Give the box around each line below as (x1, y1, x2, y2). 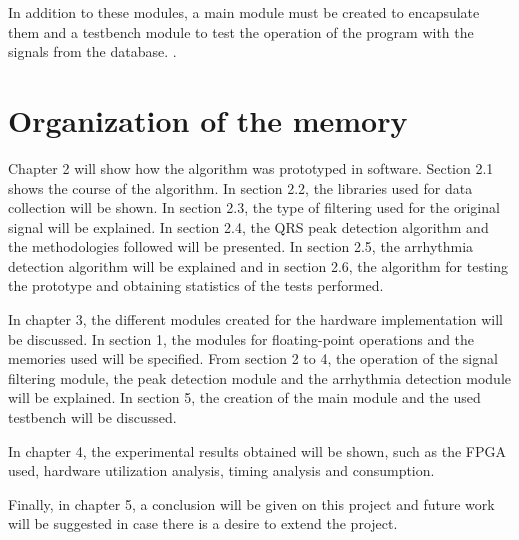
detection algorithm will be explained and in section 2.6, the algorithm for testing (8, 255, 509, 276)
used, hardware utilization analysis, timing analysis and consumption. (8, 460, 435, 481)
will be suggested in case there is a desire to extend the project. (8, 513, 398, 534)
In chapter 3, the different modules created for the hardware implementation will (8, 309, 503, 330)
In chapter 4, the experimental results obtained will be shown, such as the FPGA (8, 440, 506, 461)
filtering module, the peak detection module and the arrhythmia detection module (8, 367, 511, 388)
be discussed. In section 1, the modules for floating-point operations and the (8, 328, 475, 349)
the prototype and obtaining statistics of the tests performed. (8, 275, 384, 296)
